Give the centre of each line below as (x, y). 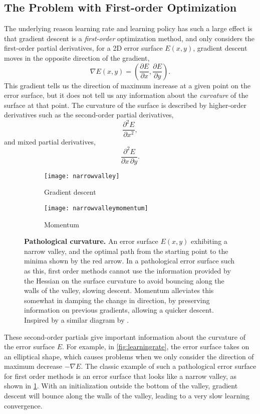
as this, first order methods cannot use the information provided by (127, 270)
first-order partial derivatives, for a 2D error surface (83, 48)
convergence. (23, 405)
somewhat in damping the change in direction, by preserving (117, 300)
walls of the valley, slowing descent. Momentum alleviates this (119, 290)
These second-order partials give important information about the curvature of (125, 336)
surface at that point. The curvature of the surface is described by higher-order (125, 105)
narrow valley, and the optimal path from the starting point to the (126, 251)
